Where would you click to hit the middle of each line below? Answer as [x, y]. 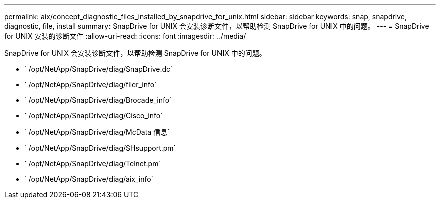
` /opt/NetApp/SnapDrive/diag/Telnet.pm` [92, 164]
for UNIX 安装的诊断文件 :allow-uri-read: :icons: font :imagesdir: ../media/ [125, 36]
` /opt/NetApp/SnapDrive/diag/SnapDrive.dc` [98, 69]
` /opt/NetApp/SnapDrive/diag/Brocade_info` [98, 100]
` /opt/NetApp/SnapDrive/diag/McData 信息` [97, 132]
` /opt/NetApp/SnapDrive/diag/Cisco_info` [93, 116]
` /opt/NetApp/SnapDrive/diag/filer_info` [90, 84]
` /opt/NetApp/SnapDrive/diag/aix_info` [89, 179]
